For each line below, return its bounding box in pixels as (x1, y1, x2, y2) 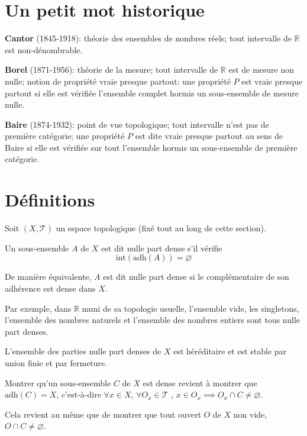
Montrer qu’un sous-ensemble (5, 376, 111, 389)
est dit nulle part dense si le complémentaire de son (103, 270, 289, 283)
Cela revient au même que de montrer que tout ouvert (5, 408, 201, 420)
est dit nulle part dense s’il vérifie (101, 241, 222, 254)
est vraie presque (241, 75, 303, 87)
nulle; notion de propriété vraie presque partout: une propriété (5, 75, 231, 87)
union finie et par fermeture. (5, 356, 108, 369)
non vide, (233, 408, 267, 420)
